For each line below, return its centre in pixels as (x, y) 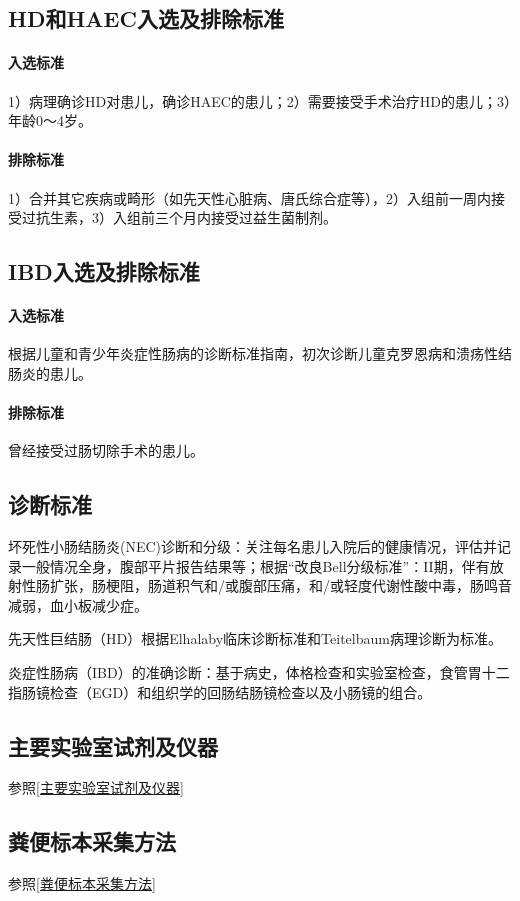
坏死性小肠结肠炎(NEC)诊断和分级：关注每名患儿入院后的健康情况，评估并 (253, 546)
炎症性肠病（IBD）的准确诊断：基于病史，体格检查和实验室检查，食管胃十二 (259, 672)
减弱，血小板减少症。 (78, 604)
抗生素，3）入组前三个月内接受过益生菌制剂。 (186, 217)
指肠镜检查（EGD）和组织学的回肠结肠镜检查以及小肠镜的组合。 (220, 691)
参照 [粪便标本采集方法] (82, 883)
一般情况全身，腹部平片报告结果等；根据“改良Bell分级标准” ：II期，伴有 (255, 565)
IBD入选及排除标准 (104, 271)
